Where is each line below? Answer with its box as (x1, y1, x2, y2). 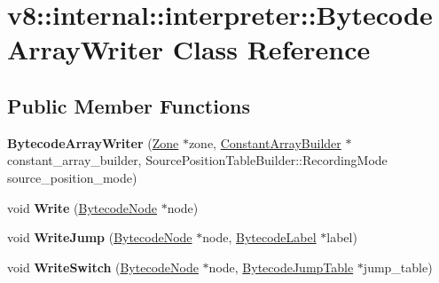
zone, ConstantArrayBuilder (188, 133, 341, 152)
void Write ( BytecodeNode (7, 198, 157, 216)
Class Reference (172, 31, 371, 67)
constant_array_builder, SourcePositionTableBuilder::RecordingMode (7, 151, 388, 169)
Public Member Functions (7, 91, 250, 119)
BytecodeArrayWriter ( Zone (7, 133, 179, 152)
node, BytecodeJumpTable (208, 257, 354, 276)
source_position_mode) (7, 168, 137, 186)
